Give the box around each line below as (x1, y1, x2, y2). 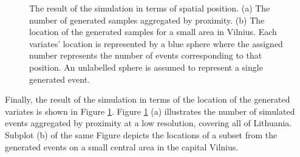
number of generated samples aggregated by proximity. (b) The (29, 13, 265, 26)
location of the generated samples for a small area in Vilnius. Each (29, 25, 277, 38)
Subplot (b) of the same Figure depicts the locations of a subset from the (5, 128, 278, 141)
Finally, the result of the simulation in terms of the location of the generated (5, 93, 290, 106)
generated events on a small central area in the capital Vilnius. (5, 140, 239, 153)
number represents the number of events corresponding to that (29, 49, 262, 62)
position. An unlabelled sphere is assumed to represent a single (29, 60, 263, 73)
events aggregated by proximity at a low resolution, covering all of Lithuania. (5, 117, 292, 129)
